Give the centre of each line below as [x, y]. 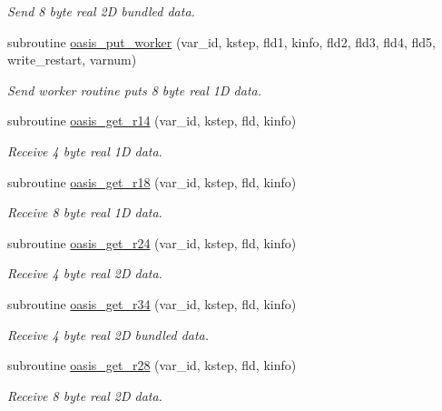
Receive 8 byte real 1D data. [85, 212]
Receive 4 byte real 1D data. [85, 150]
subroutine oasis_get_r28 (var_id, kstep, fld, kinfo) [152, 365]
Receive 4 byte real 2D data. [85, 273]
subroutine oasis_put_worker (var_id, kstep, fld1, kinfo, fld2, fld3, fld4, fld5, [221, 41]
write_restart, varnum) [72, 60]
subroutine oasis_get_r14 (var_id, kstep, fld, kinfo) [152, 120]
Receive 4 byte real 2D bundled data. [108, 334]
